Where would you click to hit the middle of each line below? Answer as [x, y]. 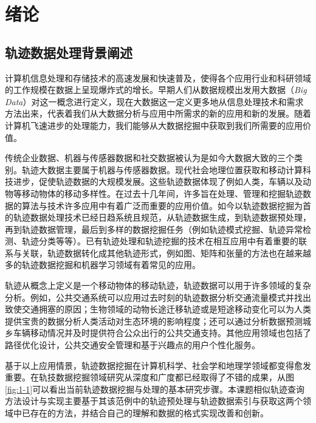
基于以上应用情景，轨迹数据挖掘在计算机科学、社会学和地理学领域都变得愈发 [158, 365]
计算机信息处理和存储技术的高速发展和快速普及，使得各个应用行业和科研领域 [158, 77]
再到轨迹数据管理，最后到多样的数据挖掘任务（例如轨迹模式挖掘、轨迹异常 [154, 229]
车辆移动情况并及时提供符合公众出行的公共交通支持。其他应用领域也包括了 [162, 333]
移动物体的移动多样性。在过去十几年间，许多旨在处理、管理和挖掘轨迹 [162, 193]
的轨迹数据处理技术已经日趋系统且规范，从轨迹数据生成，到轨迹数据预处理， [158, 217]
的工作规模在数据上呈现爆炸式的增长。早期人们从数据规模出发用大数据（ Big [156, 90]
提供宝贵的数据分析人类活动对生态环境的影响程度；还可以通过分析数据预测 [154, 321]
